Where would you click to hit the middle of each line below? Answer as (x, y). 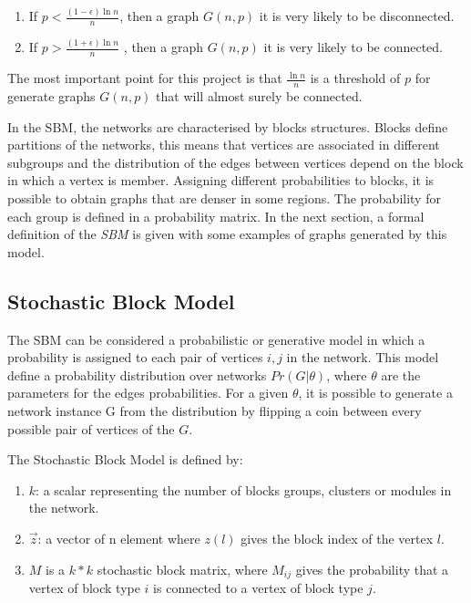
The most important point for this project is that (145, 78)
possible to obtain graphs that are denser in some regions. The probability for (224, 198)
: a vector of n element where (119, 538)
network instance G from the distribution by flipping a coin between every (215, 411)
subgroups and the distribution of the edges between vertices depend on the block (235, 162)
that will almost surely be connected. (259, 96)
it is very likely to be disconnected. (357, 16)
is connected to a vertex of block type (258, 588)
